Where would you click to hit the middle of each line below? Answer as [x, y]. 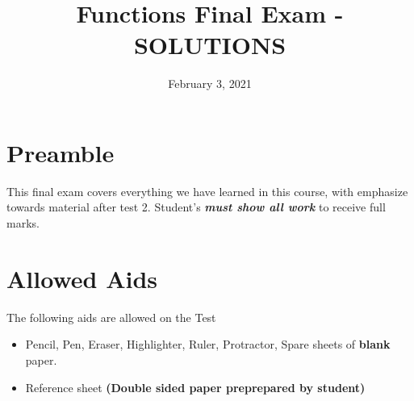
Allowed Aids [82, 278]
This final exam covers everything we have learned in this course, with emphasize [207, 191]
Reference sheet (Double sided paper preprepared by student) [195, 387]
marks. [23, 223]
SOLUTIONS [210, 45]
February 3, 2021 [210, 84]
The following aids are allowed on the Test [111, 317]
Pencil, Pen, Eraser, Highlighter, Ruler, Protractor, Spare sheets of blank [208, 344]
